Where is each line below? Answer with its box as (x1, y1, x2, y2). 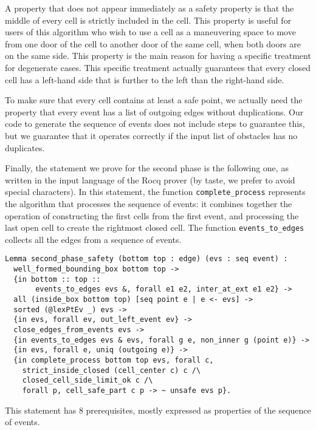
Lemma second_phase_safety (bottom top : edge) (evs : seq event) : (5, 254, 288, 264)
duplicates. (5, 141, 45, 154)
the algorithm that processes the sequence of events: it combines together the (5, 197, 292, 210)
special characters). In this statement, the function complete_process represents (5, 185, 306, 198)
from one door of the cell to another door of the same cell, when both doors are (5, 37, 301, 50)
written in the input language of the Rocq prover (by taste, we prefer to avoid (5, 173, 295, 186)
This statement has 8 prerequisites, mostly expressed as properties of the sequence (5, 403, 311, 416)
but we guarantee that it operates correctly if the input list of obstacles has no (5, 129, 298, 142)
